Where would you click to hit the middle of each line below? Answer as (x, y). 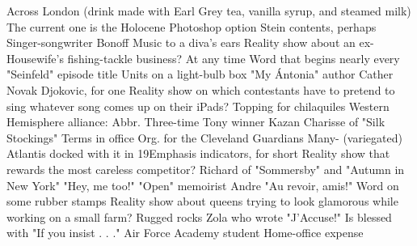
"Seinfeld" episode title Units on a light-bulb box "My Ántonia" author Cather (200, 74)
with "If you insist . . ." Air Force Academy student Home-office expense (185, 233)
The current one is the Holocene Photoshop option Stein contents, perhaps (192, 26)
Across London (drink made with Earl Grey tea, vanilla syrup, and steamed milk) (209, 11)
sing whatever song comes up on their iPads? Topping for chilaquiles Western (198, 106)
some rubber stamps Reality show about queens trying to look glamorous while (202, 201)
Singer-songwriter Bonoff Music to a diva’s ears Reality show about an (181, 42)
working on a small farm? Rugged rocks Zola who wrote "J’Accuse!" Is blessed (199, 216)
